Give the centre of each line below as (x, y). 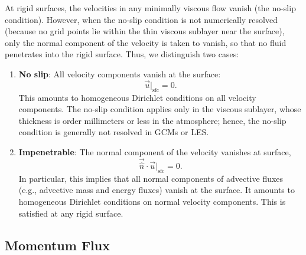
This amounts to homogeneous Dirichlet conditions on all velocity (137, 97)
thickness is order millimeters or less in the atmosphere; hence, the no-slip (152, 120)
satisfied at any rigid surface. (71, 213)
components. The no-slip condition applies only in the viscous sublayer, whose (160, 109)
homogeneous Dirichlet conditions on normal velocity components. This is (152, 201)
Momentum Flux (57, 245)
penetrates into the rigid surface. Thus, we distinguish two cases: (122, 54)
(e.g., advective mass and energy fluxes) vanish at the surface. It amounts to (157, 190)
